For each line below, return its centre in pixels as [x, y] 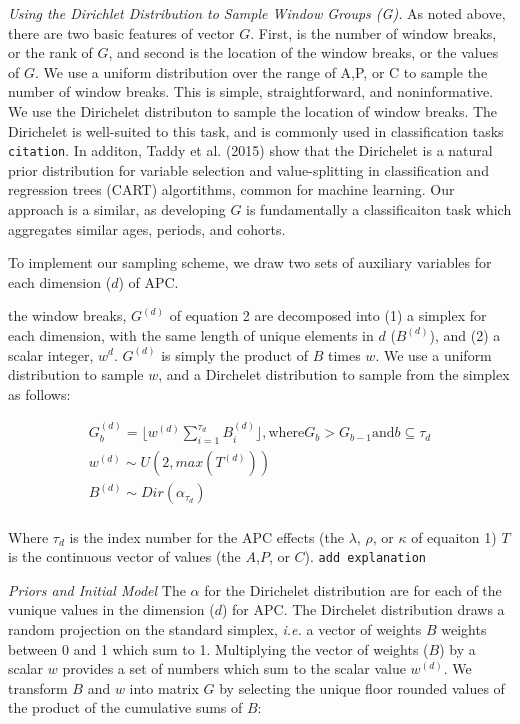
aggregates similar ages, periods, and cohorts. [147, 228]
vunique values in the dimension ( [111, 609]
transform [38, 687]
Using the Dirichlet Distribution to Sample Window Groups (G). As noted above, [257, 13]
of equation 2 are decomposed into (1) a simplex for [328, 315]
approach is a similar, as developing [117, 209]
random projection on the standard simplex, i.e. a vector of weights [215, 628]
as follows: [39, 393]
